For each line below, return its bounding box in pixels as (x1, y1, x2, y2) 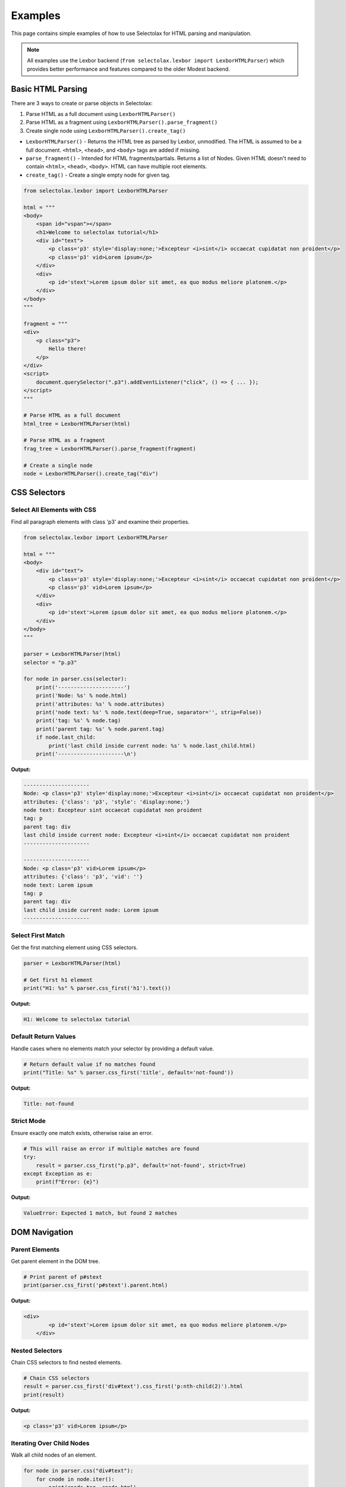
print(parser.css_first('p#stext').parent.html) (23, 1282, 168, 1289)
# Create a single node (23, 462, 93, 469)
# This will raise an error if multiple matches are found (23, 1145, 199, 1152)
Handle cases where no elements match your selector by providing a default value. (11, 1044, 214, 1052)
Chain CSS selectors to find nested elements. (11, 1359, 122, 1366)
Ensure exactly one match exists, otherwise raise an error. (11, 1129, 153, 1136)
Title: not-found (23, 1100, 74, 1108)
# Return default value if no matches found (23, 1061, 156, 1068)
